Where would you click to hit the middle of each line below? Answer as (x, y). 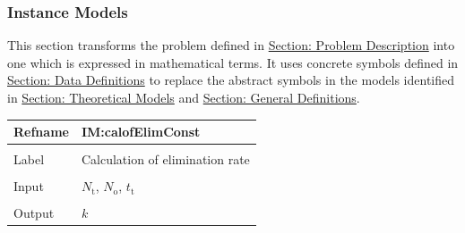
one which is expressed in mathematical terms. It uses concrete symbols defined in (233, 62)
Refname (41, 132)
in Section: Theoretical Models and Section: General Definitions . (184, 97)
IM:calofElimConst (141, 132)
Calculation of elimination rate (165, 159)
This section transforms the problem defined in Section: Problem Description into (231, 45)
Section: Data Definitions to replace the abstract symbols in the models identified (231, 80)
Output (34, 213)
